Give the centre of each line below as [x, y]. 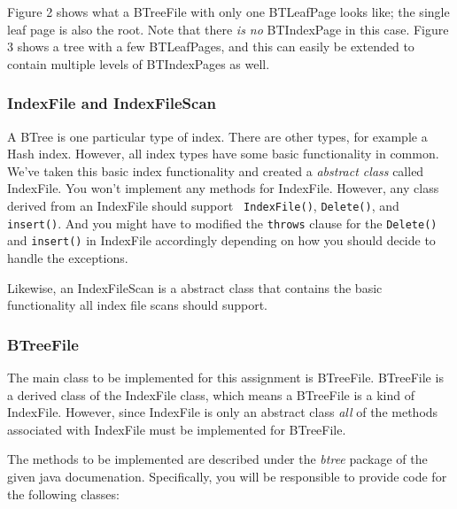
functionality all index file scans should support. [138, 305]
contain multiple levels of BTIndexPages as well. [139, 63]
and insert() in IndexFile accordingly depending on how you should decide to [221, 240]
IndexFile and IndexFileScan [112, 103]
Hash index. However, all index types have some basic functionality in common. [223, 154]
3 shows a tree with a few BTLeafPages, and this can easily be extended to [211, 46]
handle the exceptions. [68, 257]
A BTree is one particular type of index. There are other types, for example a [217, 136]
